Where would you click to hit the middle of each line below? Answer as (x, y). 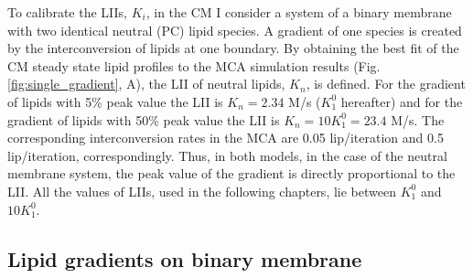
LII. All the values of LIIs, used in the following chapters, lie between (202, 191)
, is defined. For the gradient (386, 84)
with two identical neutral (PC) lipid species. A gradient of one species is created (235, 30)
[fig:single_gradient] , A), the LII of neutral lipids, (146, 84)
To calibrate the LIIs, (67, 12)
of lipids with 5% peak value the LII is (115, 101)
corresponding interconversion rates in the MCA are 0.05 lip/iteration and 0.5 (226, 138)
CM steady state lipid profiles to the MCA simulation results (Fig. (194, 65)
